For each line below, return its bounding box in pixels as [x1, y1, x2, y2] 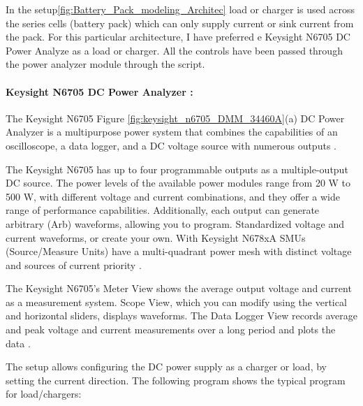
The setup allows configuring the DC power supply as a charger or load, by [6, 359, 327, 374]
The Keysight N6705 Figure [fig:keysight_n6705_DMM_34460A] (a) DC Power [6, 110, 345, 125]
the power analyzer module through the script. [6, 57, 205, 71]
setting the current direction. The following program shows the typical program [6, 372, 346, 387]
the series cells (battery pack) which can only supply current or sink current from [6, 15, 354, 30]
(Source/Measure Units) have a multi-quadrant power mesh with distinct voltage [6, 244, 352, 259]
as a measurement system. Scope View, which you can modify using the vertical [6, 294, 347, 309]
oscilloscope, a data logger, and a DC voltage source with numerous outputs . [6, 138, 336, 152]
